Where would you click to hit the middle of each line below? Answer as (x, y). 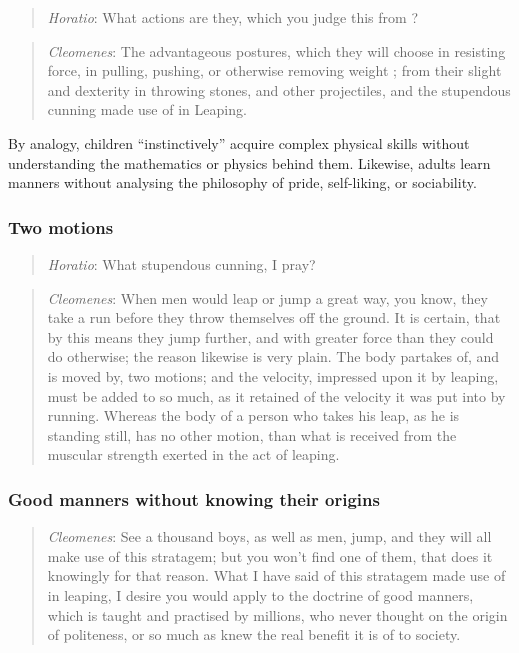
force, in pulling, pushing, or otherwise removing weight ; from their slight (274, 70)
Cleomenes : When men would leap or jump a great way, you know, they (267, 297)
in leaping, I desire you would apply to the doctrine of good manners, (260, 594)
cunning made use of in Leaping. (147, 109)
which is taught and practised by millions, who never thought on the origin (277, 614)
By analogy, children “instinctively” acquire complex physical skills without (239, 142)
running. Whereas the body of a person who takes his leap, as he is (253, 415)
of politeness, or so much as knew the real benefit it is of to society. (254, 634)
